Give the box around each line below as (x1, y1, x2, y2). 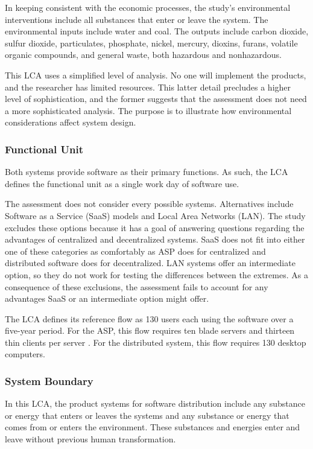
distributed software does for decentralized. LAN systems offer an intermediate (5, 256, 296, 269)
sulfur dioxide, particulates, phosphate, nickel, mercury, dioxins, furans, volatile (5, 36, 298, 49)
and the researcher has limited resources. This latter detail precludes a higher (5, 80, 291, 93)
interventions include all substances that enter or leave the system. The (5, 13, 268, 25)
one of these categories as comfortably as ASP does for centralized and (5, 244, 266, 257)
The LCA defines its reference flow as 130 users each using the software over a (5, 312, 294, 325)
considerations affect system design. (5, 116, 136, 129)
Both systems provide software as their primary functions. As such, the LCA (5, 165, 288, 178)
